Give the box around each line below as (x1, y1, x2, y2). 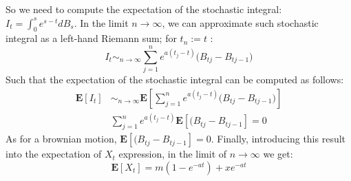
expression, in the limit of (118, 147, 227, 161)
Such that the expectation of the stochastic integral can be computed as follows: (6, 72, 344, 87)
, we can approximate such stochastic (162, 15, 319, 30)
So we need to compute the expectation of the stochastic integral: (6, 2, 282, 16)
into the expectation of (6, 147, 102, 161)
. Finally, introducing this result (211, 131, 346, 146)
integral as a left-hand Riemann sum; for (6, 31, 177, 45)
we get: (263, 147, 293, 161)
